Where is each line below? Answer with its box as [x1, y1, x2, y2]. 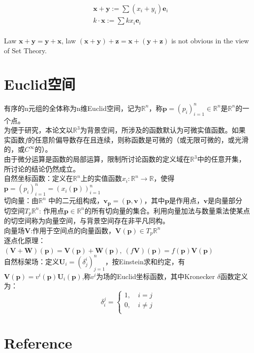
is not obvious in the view [171, 35, 249, 46]
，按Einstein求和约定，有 [105, 256, 185, 266]
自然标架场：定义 [4, 256, 59, 266]
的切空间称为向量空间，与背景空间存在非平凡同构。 [4, 215, 169, 226]
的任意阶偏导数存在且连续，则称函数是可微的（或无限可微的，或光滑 [28, 134, 249, 144]
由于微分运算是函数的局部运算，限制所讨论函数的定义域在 [4, 154, 190, 164]
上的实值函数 [80, 173, 122, 183]
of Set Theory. [4, 45, 47, 55]
